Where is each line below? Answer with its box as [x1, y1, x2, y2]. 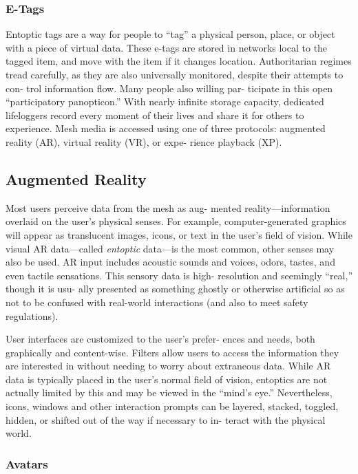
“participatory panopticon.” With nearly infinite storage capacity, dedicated [6, 94, 324, 109]
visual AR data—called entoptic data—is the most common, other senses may [6, 241, 335, 255]
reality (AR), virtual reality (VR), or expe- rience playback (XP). [6, 134, 282, 149]
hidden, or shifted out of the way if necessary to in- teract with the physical [6, 412, 326, 427]
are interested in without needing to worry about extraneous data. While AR [6, 358, 331, 373]
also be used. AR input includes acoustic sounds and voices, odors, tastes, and [6, 255, 335, 269]
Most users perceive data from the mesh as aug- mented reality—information [6, 200, 330, 215]
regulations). [6, 308, 59, 323]
